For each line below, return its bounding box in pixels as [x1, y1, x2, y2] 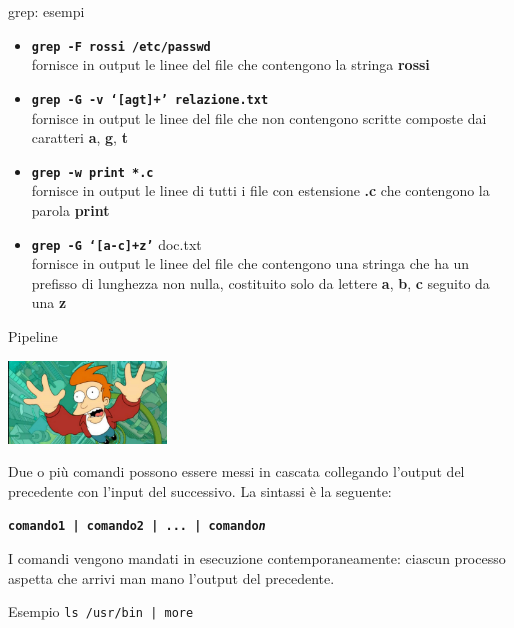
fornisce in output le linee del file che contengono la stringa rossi [31, 54, 430, 75]
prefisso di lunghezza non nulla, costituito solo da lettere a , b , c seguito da [31, 272, 490, 293]
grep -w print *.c [31, 165, 154, 180]
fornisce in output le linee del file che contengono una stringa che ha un [31, 253, 470, 274]
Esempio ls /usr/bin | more [8, 601, 194, 622]
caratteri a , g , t [31, 127, 128, 148]
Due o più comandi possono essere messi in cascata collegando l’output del [8, 461, 465, 482]
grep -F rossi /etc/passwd [31, 39, 211, 54]
